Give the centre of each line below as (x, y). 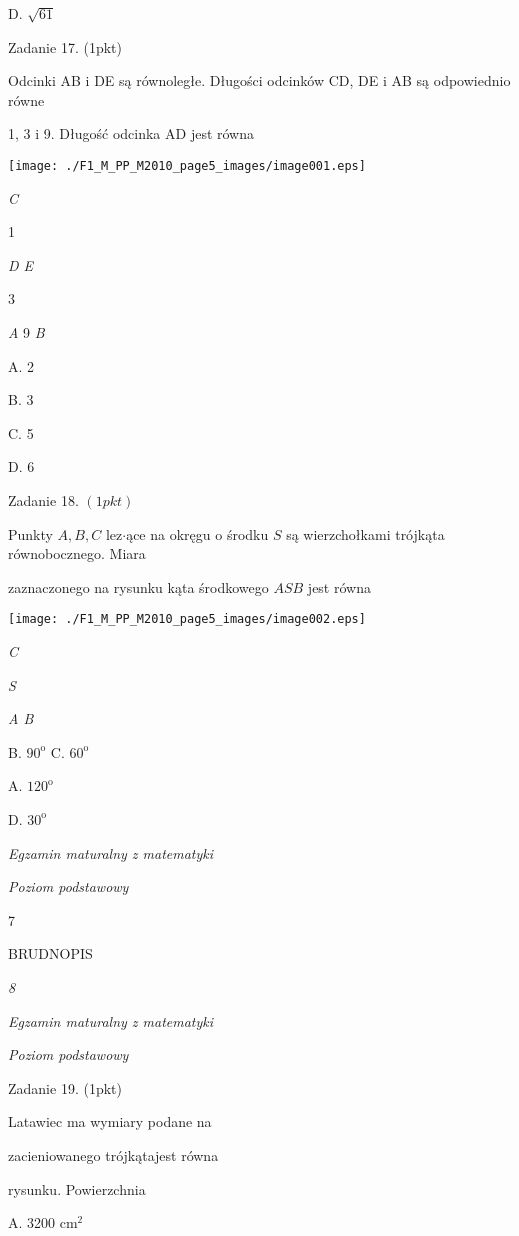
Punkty (30, 533)
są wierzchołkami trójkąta (365, 533)
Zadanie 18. (43, 499)
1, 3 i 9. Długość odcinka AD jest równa (131, 133)
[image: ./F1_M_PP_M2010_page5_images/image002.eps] (187, 619)
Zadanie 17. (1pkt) (65, 46)
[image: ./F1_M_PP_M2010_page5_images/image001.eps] (187, 165)
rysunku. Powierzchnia (77, 1188)
